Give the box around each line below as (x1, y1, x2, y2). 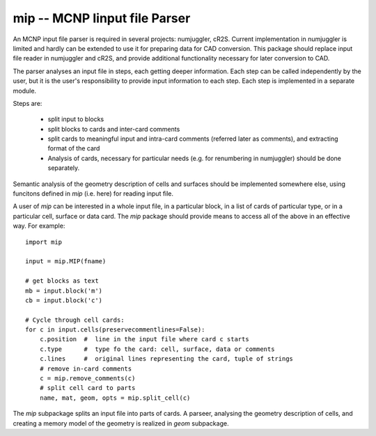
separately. (47, 164, 80, 172)
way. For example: (13, 221, 65, 230)
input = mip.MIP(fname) (25, 258, 107, 265)
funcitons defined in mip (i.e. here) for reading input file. (13, 189, 174, 198)
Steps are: (13, 99, 42, 107)
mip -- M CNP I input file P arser (13, 10, 191, 26)
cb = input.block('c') (25, 296, 103, 304)
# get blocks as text (25, 277, 99, 285)
